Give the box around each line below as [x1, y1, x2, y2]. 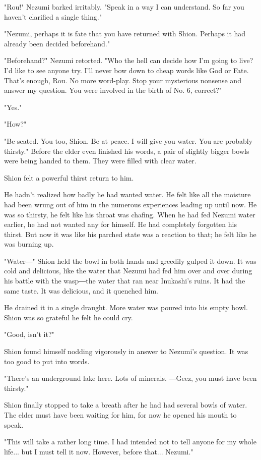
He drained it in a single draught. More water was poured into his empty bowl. [4, 302, 248, 313]
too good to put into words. [4, 356, 90, 366]
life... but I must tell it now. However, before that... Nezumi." [4, 446, 193, 456]
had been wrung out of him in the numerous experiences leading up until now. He [4, 199, 257, 209]
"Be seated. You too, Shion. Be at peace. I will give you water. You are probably [4, 135, 253, 146]
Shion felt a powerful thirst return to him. [4, 172, 134, 183]
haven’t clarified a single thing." [4, 11, 102, 22]
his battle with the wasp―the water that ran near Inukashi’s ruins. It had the [4, 275, 245, 286]
